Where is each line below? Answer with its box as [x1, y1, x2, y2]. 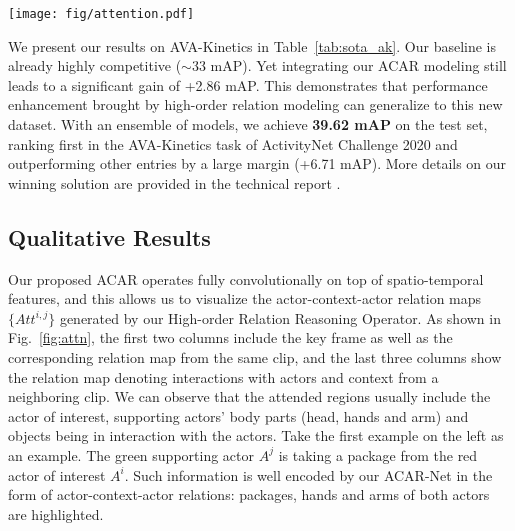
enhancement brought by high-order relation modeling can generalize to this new [8, 94, 503, 115]
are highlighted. [8, 503, 104, 524]
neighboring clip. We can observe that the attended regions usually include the [8, 386, 491, 407]
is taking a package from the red [278, 444, 478, 465]
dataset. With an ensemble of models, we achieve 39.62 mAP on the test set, [8, 114, 488, 135]
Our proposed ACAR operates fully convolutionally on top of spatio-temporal [8, 268, 484, 289]
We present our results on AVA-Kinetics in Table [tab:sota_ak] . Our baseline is [8, 35, 496, 56]
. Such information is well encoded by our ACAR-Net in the [124, 464, 493, 485]
